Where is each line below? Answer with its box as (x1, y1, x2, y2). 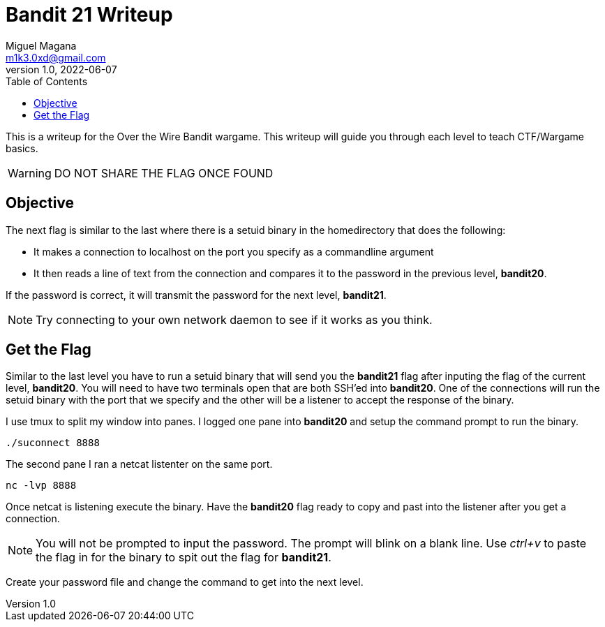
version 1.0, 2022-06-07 (6, 63, 117, 75)
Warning (8, 165, 52, 180)
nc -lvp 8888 (6, 480, 77, 492)
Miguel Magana (6, 39, 77, 52)
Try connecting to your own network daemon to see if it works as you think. (36, 312, 433, 327)
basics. (6, 142, 38, 154)
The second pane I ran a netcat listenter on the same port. (6, 458, 273, 471)
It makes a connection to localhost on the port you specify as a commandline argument (33, 245, 434, 258)
